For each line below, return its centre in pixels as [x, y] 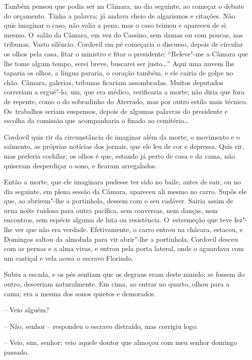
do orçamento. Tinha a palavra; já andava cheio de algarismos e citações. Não [119, 15]
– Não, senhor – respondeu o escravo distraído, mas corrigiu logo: [101, 326]
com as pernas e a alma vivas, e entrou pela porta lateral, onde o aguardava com [124, 248]
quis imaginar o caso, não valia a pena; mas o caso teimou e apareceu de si [115, 25]
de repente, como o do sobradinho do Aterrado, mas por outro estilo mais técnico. [126, 101]
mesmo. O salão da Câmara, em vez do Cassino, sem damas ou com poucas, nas [124, 34]
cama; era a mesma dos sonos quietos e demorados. [80, 293]
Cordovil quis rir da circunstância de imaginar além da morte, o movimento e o [122, 136]
